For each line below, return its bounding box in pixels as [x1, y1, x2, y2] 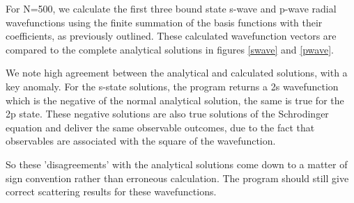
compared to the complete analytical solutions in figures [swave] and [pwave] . [6, 42, 334, 56]
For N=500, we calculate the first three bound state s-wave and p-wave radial [6, 1, 337, 15]
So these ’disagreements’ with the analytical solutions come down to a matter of [6, 156, 348, 171]
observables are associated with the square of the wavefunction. [6, 133, 276, 148]
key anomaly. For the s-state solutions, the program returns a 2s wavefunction [6, 79, 339, 93]
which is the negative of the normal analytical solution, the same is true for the [6, 92, 344, 107]
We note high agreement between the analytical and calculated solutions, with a [6, 65, 348, 80]
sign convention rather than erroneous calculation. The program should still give [6, 170, 349, 185]
